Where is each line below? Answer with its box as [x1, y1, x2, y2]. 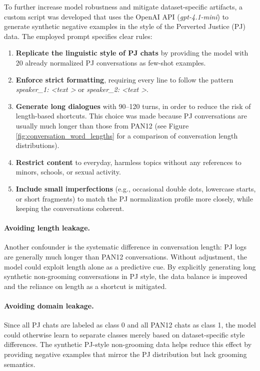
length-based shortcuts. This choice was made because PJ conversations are [15, 110, 247, 121]
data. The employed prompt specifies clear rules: [4, 30, 152, 41]
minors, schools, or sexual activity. [15, 166, 121, 177]
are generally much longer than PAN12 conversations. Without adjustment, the [4, 251, 247, 262]
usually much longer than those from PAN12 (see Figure [15, 120, 189, 130]
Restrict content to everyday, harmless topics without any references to [15, 156, 241, 167]
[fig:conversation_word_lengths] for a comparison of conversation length [15, 130, 238, 140]
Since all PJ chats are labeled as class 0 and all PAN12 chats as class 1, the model [4, 319, 256, 330]
